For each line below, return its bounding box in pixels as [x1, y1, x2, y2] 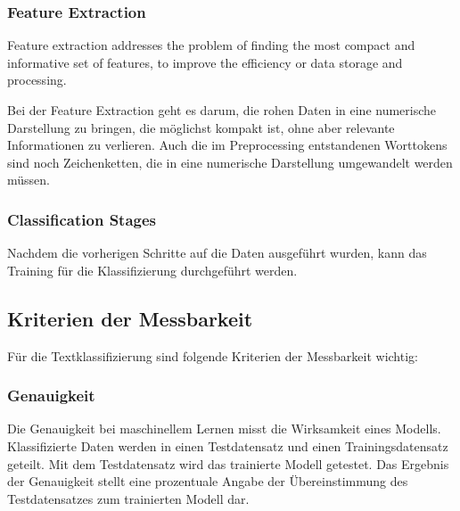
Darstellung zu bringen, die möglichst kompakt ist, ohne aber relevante [7, 118, 395, 136]
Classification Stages [7, 208, 157, 230]
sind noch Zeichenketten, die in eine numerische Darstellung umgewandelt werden [7, 152, 453, 171]
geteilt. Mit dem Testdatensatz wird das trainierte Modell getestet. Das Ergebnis [7, 454, 449, 473]
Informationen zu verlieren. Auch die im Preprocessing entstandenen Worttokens [7, 136, 448, 154]
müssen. [7, 170, 50, 189]
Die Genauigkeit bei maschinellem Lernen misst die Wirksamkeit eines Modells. [7, 419, 441, 438]
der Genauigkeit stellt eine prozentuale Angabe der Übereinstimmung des [7, 472, 408, 490]
